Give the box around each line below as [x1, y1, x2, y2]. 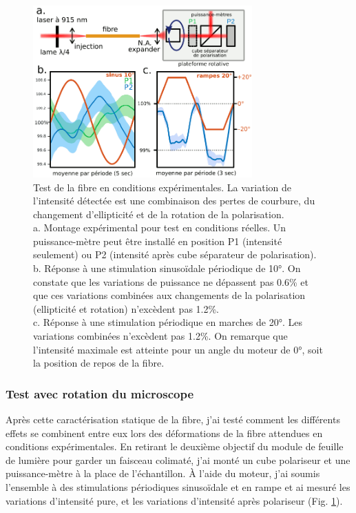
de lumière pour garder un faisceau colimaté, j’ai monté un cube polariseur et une [6, 452, 350, 467]
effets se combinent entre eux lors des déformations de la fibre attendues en [6, 425, 323, 440]
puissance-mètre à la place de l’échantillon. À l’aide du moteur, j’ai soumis [6, 466, 320, 481]
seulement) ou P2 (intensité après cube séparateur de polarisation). [33, 247, 317, 262]
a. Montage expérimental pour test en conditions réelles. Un [33, 220, 286, 235]
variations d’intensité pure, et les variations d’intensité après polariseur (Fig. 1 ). [6, 493, 343, 507]
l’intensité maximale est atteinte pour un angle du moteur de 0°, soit [33, 342, 323, 356]
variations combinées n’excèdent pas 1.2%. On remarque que [33, 329, 288, 343]
